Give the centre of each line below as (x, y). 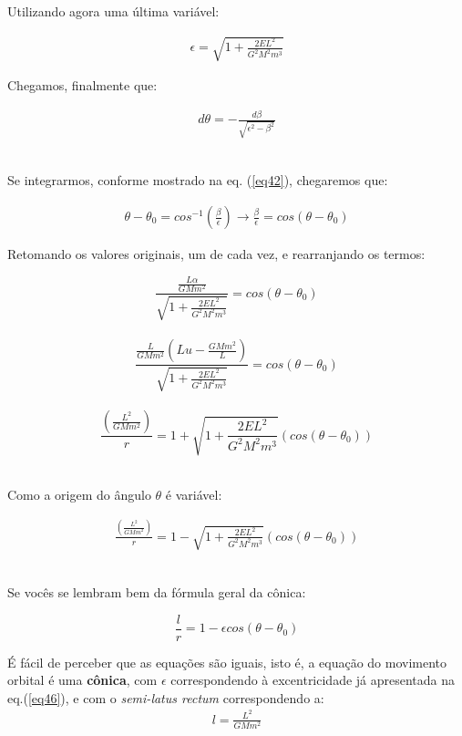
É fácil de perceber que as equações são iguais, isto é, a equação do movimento (227, 662)
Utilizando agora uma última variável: (113, 11)
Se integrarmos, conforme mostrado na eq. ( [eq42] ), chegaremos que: (198, 180)
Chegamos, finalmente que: (82, 85)
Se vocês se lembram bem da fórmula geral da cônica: (157, 591)
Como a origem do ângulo (79, 494)
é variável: (194, 494)
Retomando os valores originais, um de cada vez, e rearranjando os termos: (216, 254)
